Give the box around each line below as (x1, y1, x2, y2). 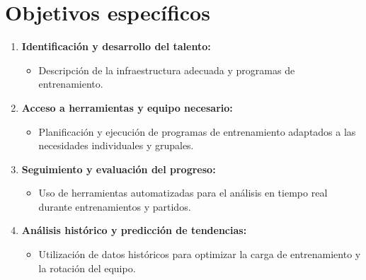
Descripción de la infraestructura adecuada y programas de (38, 62, 295, 77)
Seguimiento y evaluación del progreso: (21, 161, 216, 176)
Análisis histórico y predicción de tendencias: (21, 223, 247, 238)
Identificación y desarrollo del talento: (21, 39, 211, 54)
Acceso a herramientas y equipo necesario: (21, 100, 233, 115)
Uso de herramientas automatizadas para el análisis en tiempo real (38, 185, 328, 200)
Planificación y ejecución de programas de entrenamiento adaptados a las (38, 124, 356, 139)
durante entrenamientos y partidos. (38, 199, 191, 214)
